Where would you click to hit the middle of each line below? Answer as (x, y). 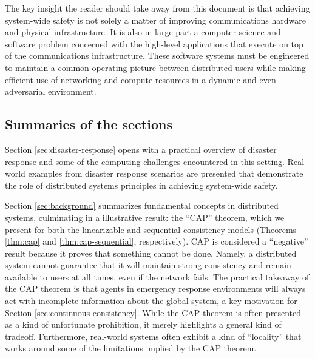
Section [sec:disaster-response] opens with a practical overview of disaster (141, 149)
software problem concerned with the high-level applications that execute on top (154, 43)
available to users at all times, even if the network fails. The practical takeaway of (157, 276)
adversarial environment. (51, 91)
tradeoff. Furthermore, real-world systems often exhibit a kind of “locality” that (153, 336)
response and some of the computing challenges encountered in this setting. (145, 161)
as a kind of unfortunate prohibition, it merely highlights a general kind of (143, 324)
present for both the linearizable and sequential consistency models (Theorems (151, 229)
